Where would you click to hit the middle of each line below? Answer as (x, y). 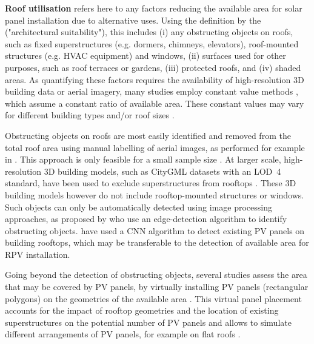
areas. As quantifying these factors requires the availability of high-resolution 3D (155, 79)
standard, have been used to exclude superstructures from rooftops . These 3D (151, 183)
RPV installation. (38, 254)
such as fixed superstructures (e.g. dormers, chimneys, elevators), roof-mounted (152, 43)
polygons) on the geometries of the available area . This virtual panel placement (153, 298)
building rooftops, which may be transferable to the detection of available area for (157, 242)
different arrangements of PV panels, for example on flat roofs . (123, 334)
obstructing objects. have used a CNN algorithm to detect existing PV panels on (155, 230)
